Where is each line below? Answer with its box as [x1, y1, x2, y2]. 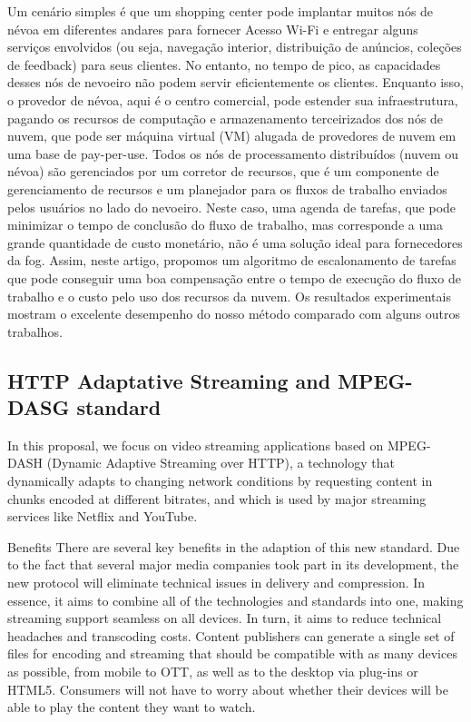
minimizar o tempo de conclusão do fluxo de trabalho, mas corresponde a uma [7, 215, 443, 234]
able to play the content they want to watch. [7, 697, 256, 717]
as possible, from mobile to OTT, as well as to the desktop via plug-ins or [7, 662, 418, 680]
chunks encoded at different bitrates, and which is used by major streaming [7, 489, 427, 508]
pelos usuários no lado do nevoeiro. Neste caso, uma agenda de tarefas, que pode [7, 197, 456, 216]
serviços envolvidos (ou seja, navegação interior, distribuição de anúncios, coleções [7, 37, 462, 56]
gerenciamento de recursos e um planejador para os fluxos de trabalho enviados [7, 179, 447, 198]
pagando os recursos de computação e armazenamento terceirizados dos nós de [7, 108, 444, 127]
